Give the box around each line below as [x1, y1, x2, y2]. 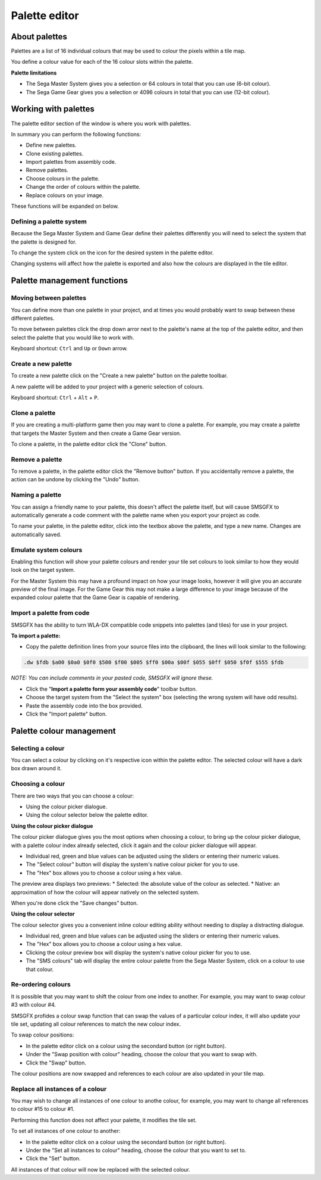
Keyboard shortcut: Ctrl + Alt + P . [11, 394, 99, 401]
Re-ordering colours [11, 980, 71, 989]
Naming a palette [11, 491, 62, 499]
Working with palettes [11, 104, 95, 114]
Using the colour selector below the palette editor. [26, 811, 149, 818]
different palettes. [11, 315, 55, 322]
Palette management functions [11, 276, 128, 286]
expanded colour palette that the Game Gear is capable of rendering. [11, 594, 180, 601]
